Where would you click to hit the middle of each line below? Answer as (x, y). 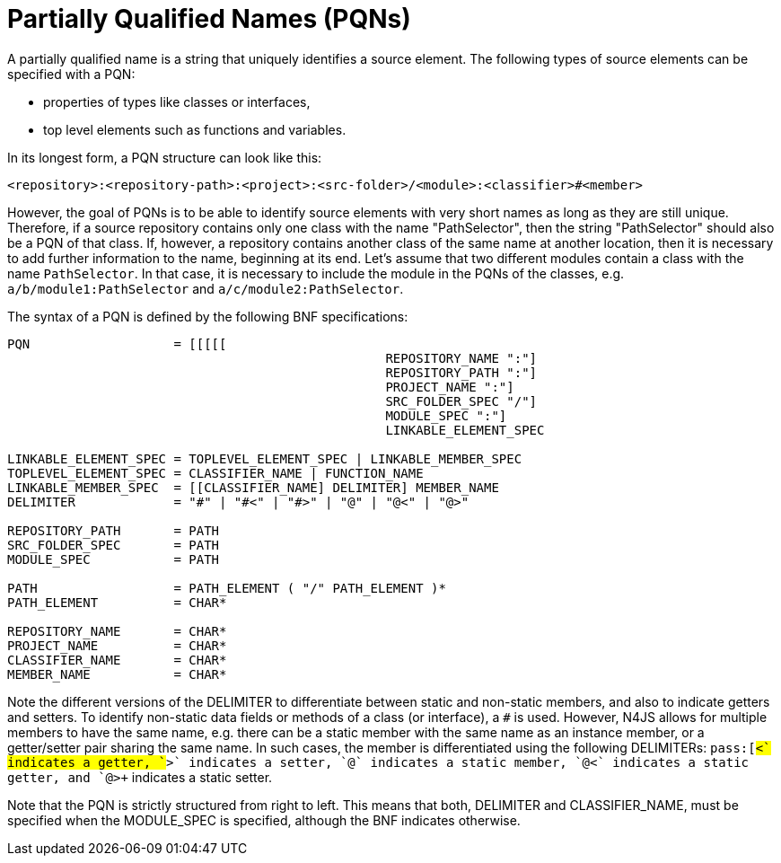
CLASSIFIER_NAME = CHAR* (117, 660)
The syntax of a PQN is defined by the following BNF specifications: (208, 316)
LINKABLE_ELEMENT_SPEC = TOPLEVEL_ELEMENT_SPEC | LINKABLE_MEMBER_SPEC (265, 458)
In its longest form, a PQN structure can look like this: (165, 157)
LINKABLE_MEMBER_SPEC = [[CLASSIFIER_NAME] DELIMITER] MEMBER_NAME (253, 487)
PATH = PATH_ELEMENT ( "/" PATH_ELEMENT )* (227, 588)
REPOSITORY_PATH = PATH (114, 530)
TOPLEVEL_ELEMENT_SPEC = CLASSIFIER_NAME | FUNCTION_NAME (215, 473)
